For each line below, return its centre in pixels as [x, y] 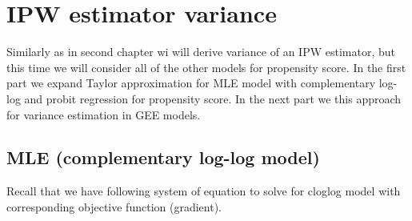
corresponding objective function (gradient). [114, 206]
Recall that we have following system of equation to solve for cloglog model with [204, 191]
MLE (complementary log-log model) [163, 157]
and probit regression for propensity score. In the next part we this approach [213, 98]
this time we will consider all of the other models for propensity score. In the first [206, 67]
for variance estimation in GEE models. [104, 114]
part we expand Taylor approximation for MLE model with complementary [191, 83]
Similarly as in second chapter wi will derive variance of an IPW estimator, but [201, 52]
